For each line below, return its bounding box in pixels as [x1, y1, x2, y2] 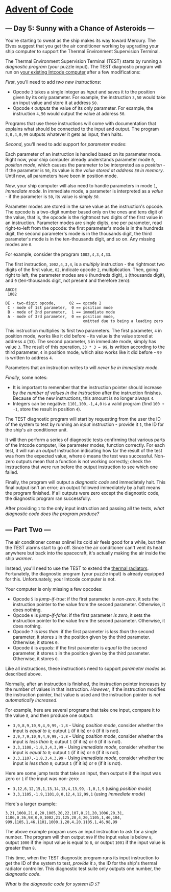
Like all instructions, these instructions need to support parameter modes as [5, 665, 166, 671]
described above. [5, 670, 42, 677]
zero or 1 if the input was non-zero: [5, 775, 80, 782]
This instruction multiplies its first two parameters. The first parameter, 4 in [5, 328, 162, 333]
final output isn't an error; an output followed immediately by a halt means [5, 485, 161, 491]
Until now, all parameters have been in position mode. [5, 173, 118, 179]
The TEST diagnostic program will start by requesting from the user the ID [5, 416, 161, 422]
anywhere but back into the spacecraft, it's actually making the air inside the [5, 550, 166, 556]
